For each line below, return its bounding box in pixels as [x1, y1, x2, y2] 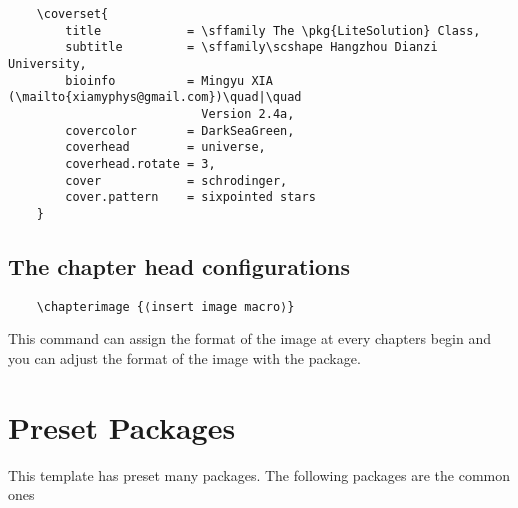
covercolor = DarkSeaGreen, [65, 123, 295, 138]
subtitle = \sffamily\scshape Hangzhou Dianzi [65, 40, 438, 55]
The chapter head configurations [8, 250, 351, 281]
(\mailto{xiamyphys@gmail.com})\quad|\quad [8, 90, 302, 105]
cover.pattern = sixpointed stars [65, 190, 316, 205]
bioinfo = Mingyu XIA [65, 73, 273, 88]
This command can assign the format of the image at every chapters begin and [8, 328, 491, 349]
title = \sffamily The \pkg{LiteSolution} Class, [65, 23, 481, 38]
